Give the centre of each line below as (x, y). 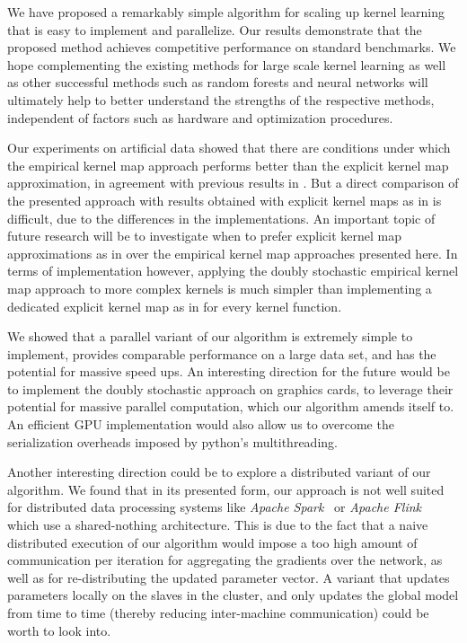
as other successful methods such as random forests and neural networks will (218, 82)
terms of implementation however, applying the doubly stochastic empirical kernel (233, 271)
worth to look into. (59, 630)
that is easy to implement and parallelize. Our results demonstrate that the (215, 29)
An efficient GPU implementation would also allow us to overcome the (201, 424)
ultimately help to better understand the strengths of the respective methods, (221, 99)
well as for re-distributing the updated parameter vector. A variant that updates (229, 577)
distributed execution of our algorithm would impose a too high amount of (212, 542)
